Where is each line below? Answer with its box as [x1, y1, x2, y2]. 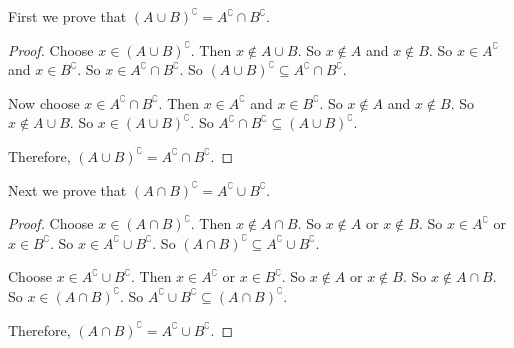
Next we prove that [8, 179, 127, 200]
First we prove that [8, 6, 127, 26]
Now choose [8, 92, 80, 113]
